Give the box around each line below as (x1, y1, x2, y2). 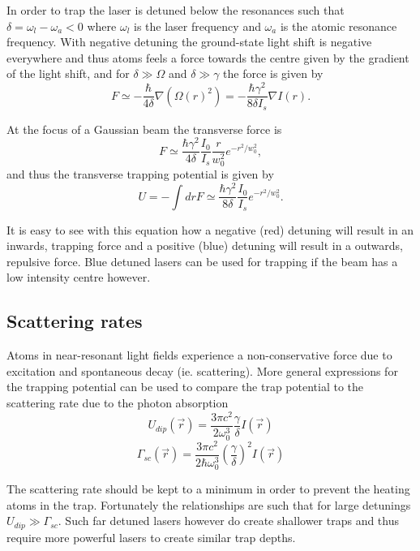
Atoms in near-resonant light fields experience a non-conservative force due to (6, 347, 392, 364)
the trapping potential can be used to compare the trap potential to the (6, 378, 364, 395)
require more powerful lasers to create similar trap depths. (6, 528, 296, 545)
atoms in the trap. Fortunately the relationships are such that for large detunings (6, 496, 411, 513)
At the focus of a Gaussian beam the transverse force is (6, 120, 282, 137)
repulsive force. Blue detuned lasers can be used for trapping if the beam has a (6, 252, 398, 269)
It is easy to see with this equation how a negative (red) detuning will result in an (6, 221, 414, 238)
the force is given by (223, 65, 324, 82)
